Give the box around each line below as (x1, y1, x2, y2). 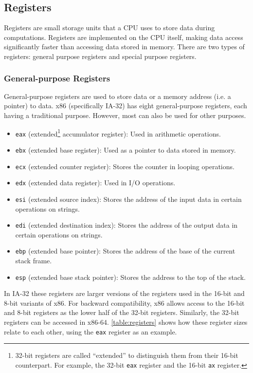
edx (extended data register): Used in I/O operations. (15, 177, 176, 188)
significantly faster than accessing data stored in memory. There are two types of (4, 41, 245, 52)
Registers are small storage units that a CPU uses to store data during (4, 22, 215, 33)
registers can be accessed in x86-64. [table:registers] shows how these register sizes (4, 317, 248, 327)
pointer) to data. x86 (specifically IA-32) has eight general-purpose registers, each (4, 100, 247, 111)
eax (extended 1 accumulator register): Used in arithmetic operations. (15, 127, 221, 138)
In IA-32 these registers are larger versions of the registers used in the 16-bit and (4, 288, 245, 298)
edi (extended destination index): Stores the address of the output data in (15, 220, 238, 230)
